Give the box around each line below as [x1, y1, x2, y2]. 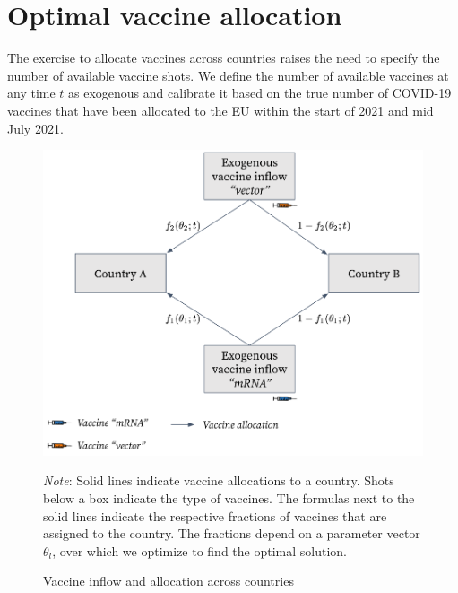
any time [7, 83, 56, 102]
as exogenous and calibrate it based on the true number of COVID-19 [68, 83, 452, 102]
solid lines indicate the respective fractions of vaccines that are [43, 506, 387, 525]
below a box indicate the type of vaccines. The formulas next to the [43, 489, 415, 508]
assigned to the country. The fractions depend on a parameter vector [43, 524, 420, 543]
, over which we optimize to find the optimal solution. [52, 541, 347, 560]
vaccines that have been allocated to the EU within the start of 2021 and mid [7, 100, 434, 119]
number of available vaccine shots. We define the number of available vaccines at [7, 65, 449, 84]
